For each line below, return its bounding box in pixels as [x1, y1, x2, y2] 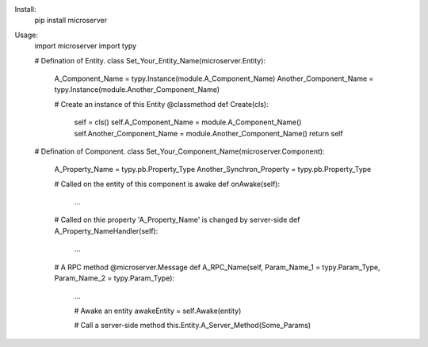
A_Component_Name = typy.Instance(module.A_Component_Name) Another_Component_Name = [54, 74, 374, 83]
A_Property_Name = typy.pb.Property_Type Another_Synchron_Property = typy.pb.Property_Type [54, 165, 372, 174]
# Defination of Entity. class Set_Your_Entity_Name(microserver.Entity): [34, 55, 266, 65]
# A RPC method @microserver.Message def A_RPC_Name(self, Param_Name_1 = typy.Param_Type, [54, 262, 380, 272]
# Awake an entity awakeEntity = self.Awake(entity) [74, 306, 242, 315]
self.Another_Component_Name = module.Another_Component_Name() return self [74, 128, 344, 138]
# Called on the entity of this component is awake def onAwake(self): [54, 179, 281, 189]
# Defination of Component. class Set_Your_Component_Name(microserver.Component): [34, 147, 325, 156]
